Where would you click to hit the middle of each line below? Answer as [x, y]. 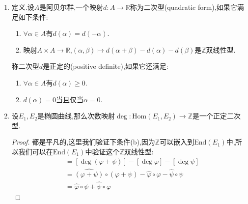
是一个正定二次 [217, 116]
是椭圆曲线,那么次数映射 [76, 116]
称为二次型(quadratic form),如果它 [183, 7]
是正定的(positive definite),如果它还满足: [106, 66]
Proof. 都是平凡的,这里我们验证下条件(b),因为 [83, 142]
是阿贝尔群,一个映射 [71, 7]
